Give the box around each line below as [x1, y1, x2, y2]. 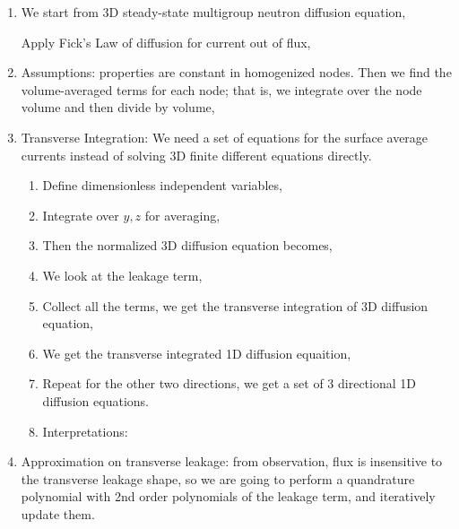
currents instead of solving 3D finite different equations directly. [21, 145, 372, 164]
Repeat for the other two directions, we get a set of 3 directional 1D [42, 374, 416, 393]
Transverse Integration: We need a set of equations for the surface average [21, 127, 429, 146]
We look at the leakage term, [42, 265, 203, 284]
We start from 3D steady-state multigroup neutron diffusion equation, [21, 3, 406, 21]
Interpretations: [42, 421, 128, 440]
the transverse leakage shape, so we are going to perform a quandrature [21, 469, 415, 488]
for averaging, [144, 205, 221, 224]
